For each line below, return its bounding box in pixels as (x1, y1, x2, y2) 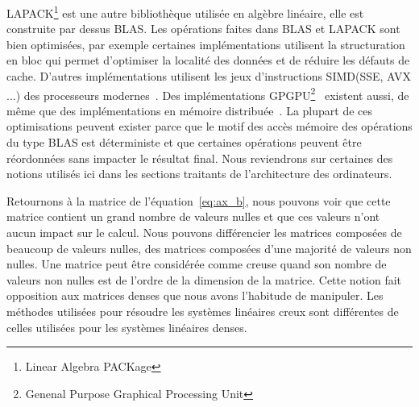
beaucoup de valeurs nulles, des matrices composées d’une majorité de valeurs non (6, 239, 412, 256)
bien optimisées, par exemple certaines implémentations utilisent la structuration (6, 35, 405, 52)
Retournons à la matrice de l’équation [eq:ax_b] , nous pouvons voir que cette (6, 192, 391, 209)
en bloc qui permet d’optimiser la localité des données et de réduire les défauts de (6, 52, 410, 69)
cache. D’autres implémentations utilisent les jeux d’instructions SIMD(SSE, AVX (6, 68, 412, 85)
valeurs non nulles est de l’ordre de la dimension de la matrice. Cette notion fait (6, 271, 402, 288)
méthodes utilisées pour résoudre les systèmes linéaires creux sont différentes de (6, 303, 399, 319)
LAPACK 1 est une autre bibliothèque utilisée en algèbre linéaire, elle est (6, 2, 364, 21)
